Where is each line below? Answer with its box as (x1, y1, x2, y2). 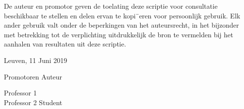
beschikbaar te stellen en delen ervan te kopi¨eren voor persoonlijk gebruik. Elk (4, 10, 241, 20)
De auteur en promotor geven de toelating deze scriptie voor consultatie (4, 1, 218, 11)
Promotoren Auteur (4, 71, 63, 81)
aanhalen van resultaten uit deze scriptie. (4, 39, 126, 49)
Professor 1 (4, 88, 37, 98)
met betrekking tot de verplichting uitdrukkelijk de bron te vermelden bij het (4, 29, 233, 39)
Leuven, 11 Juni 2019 (4, 55, 67, 65)
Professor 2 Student (4, 97, 63, 107)
